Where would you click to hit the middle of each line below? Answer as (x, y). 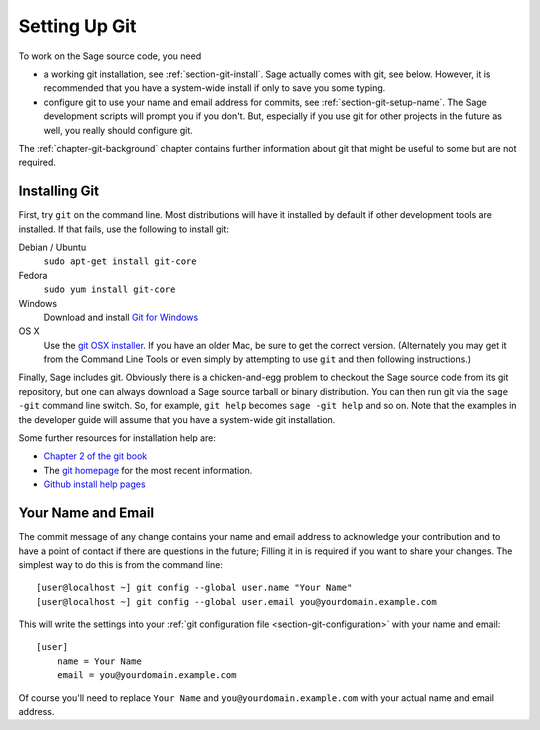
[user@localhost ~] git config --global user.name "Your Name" (194, 588)
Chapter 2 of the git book (95, 456)
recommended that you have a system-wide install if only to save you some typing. (214, 88)
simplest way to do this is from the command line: (121, 564)
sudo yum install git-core (109, 289)
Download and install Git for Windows (121, 317)
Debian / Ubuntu (52, 247)
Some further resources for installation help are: (117, 438)
